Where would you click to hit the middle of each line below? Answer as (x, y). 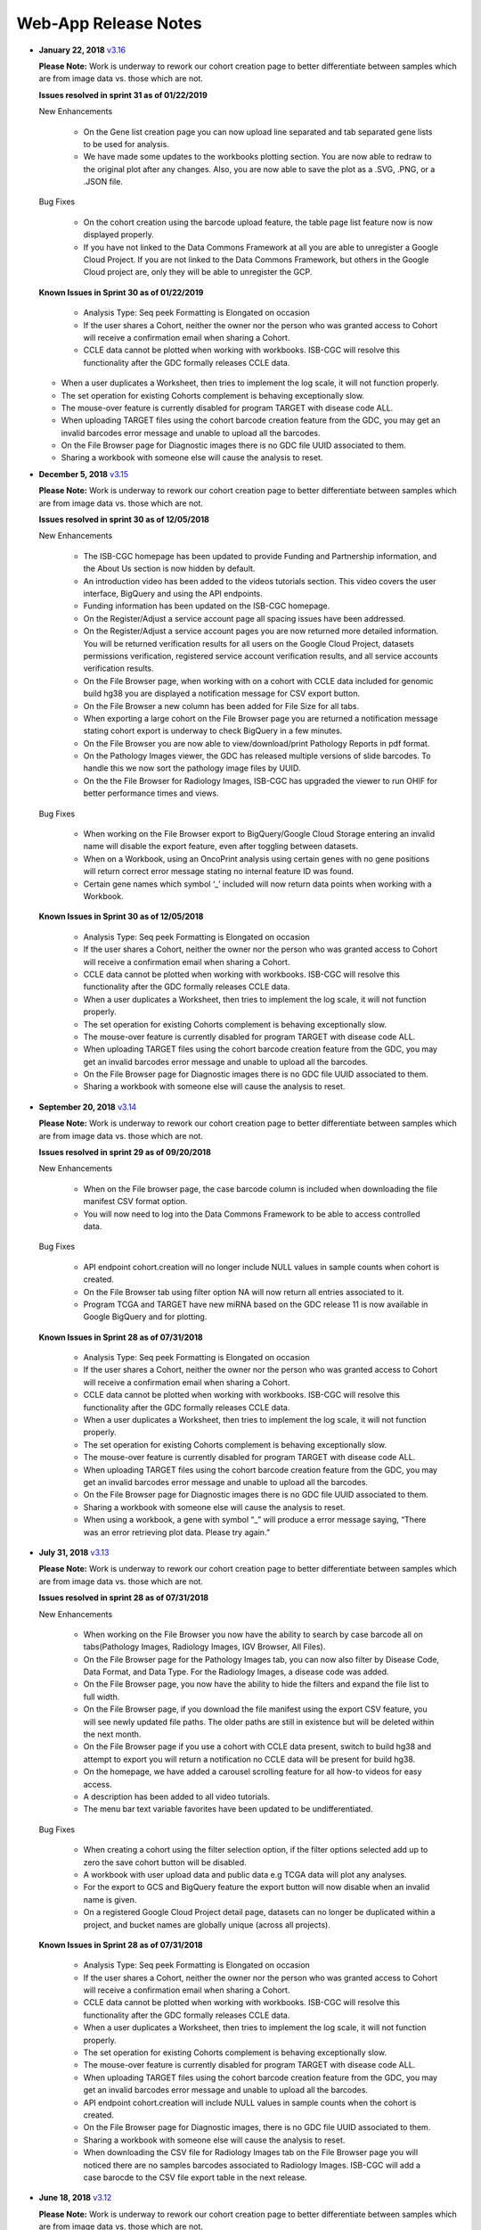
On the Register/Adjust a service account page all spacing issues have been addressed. (245, 618)
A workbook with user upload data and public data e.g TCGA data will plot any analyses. (245, 1874)
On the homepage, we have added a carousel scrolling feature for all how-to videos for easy (253, 1772)
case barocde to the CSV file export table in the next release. (195, 2177)
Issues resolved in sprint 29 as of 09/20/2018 (125, 1152)
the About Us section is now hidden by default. (169, 569)
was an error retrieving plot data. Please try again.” (177, 1532)
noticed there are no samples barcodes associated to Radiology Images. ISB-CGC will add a (252, 2165)
